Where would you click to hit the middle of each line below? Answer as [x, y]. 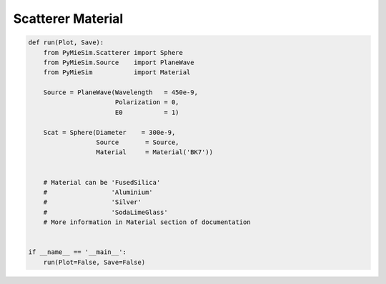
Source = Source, [138, 142]
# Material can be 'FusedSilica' [102, 182]
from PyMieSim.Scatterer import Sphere [113, 52]
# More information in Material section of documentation [147, 222]
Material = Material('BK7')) [155, 152]
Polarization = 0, [147, 102]
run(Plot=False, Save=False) [94, 262]
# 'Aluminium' [98, 192]
